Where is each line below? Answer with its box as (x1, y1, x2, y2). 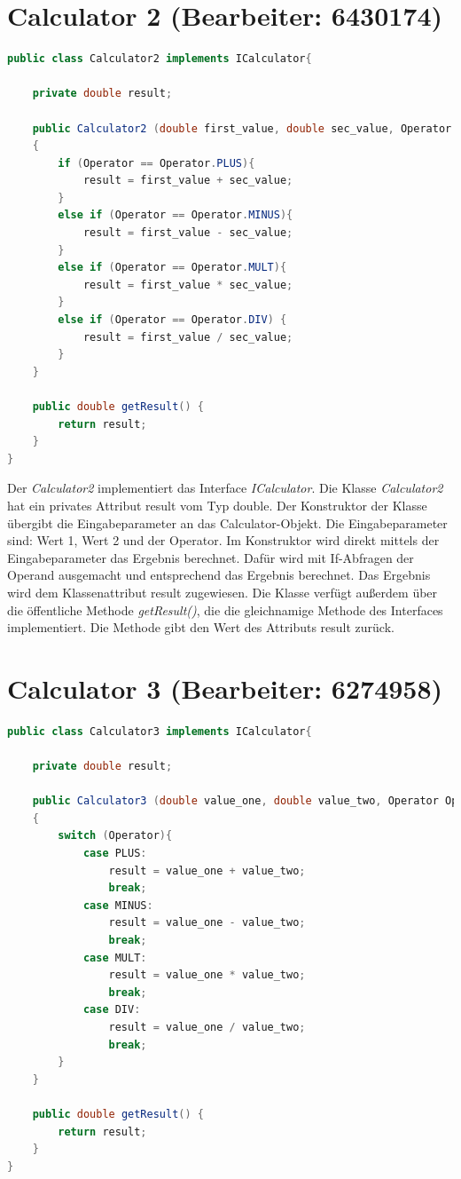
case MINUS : (82, 898, 153, 912)
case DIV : (82, 1003, 141, 1017)
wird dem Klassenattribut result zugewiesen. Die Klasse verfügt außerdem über (7, 582, 438, 601)
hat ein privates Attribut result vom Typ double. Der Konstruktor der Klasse (7, 495, 427, 514)
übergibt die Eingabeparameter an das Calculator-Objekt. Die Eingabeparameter (7, 513, 448, 532)
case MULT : (82, 951, 147, 964)
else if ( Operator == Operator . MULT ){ (58, 261, 287, 274)
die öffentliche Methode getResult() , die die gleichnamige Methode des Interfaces (7, 600, 443, 619)
